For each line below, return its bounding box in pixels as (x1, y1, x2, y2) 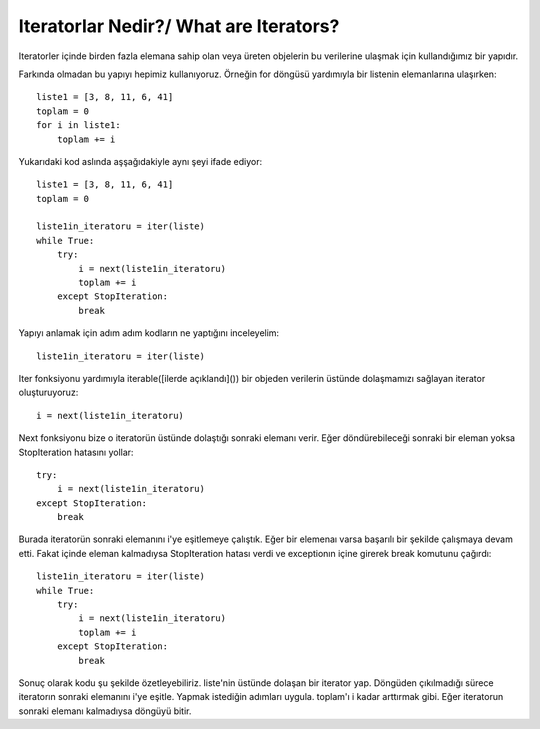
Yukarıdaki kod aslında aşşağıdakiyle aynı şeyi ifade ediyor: (18, 155, 263, 167)
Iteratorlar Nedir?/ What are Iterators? (18, 15, 340, 37)
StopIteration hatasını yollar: (18, 446, 134, 458)
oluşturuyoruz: (18, 386, 79, 399)
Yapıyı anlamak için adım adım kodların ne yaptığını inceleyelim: (18, 327, 280, 339)
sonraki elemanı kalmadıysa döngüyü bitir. (18, 705, 192, 717)
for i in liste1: (36, 120, 121, 131)
